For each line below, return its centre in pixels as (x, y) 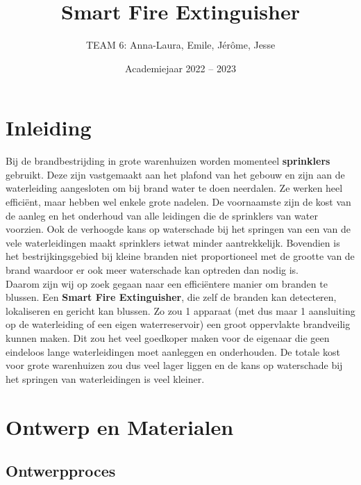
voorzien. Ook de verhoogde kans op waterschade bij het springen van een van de (178, 229)
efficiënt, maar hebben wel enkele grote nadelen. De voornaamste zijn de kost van (178, 202)
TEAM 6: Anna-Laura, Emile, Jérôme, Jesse (180, 45)
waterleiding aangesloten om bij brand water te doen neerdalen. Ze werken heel (174, 188)
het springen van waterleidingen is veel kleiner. (105, 378)
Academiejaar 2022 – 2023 (180, 68)
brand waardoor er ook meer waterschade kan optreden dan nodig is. (152, 270)
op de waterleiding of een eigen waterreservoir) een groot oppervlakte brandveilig (178, 324)
